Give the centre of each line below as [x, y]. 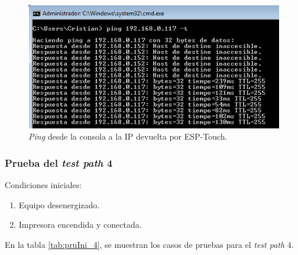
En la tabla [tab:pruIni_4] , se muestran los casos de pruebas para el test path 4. [149, 244]
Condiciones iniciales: [43, 185]
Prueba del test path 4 [59, 162]
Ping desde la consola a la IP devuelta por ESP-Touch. [128, 136]
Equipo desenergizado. [59, 204]
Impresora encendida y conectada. [80, 225]
